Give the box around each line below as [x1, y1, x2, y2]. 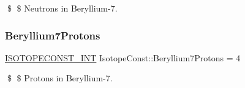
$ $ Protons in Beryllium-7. [7, 72, 113, 84]
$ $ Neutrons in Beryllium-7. [7, 2, 118, 14]
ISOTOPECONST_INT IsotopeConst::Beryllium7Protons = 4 [5, 51, 241, 64]
